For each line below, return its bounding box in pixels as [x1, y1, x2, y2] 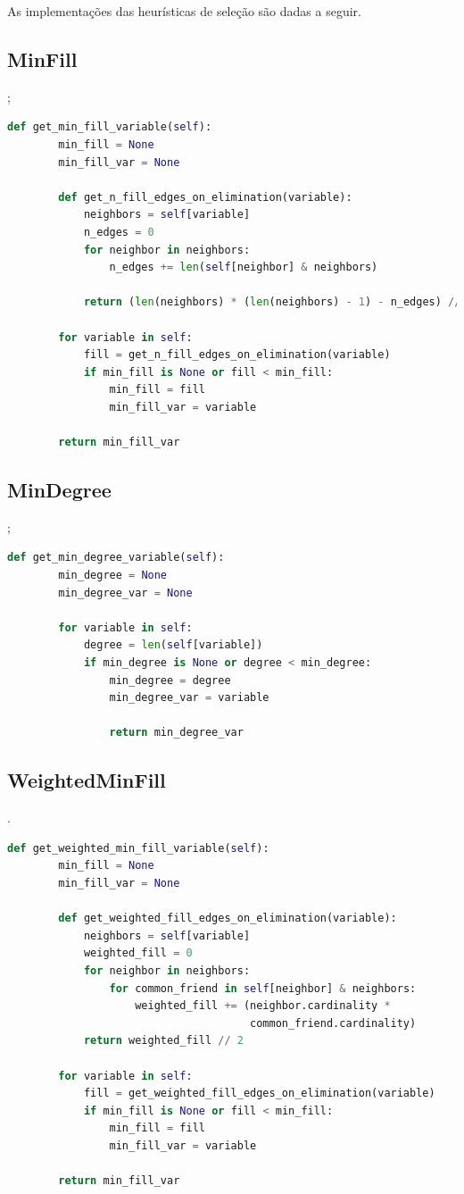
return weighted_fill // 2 [83, 1034, 244, 1048]
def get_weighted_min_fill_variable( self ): [7, 841, 269, 855]
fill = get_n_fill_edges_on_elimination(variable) [83, 348, 391, 362]
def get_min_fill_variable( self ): [7, 121, 212, 134]
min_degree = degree [109, 673, 231, 687]
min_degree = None [58, 569, 168, 582]
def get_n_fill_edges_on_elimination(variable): [58, 190, 352, 204]
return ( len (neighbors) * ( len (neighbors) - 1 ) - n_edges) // [83, 296, 461, 309]
